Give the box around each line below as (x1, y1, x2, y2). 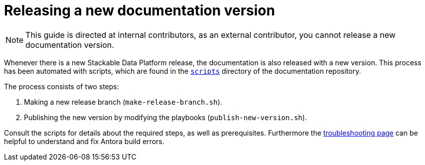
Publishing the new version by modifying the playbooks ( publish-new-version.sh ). (24, 113, 307, 122)
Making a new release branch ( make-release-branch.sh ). (24, 97, 222, 106)
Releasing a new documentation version (4, 2, 275, 19)
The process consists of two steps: (4, 82, 119, 91)
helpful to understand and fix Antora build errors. (4, 137, 164, 146)
